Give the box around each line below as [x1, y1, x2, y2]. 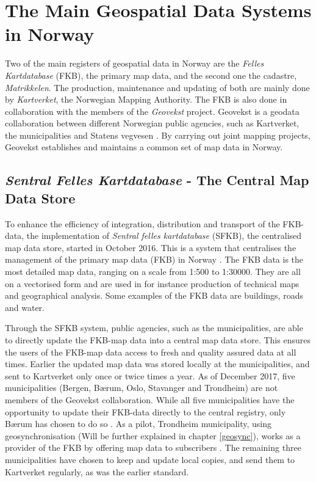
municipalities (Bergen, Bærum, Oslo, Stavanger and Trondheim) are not [5, 381, 278, 394]
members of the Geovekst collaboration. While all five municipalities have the [5, 393, 295, 406]
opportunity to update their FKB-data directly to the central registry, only [5, 405, 286, 418]
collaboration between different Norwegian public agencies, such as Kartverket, [5, 117, 300, 130]
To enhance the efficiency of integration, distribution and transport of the [5, 217, 280, 230]
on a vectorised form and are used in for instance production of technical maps [5, 277, 300, 290]
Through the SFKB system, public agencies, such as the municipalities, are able [5, 321, 303, 334]
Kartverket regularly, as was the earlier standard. [5, 465, 189, 478]
